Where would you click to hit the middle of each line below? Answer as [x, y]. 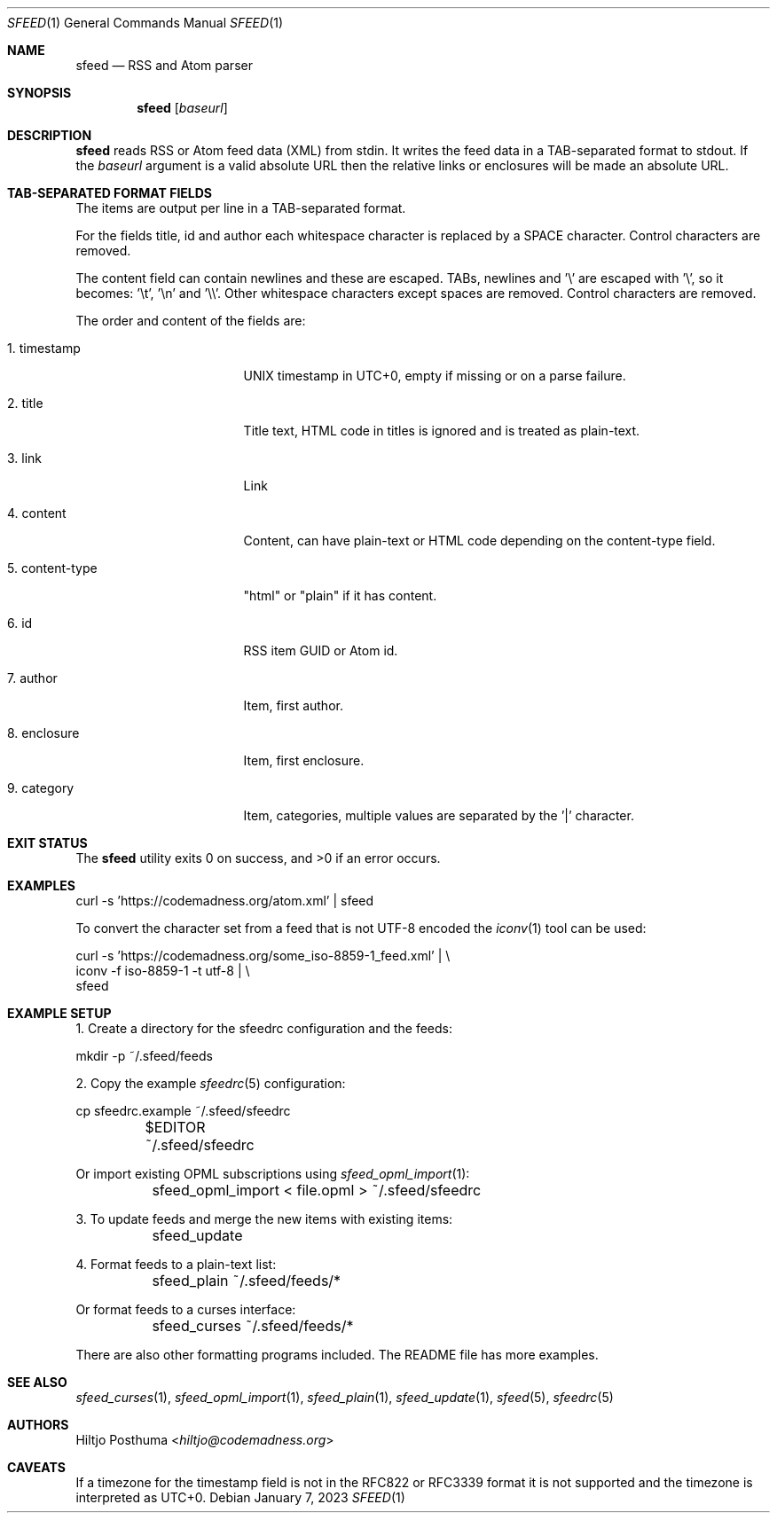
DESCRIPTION [50, 135]
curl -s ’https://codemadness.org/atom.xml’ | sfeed [225, 901]
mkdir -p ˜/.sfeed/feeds [144, 1056]
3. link [25, 458]
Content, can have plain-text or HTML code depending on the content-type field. [479, 541]
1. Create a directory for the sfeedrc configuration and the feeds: [264, 1028]
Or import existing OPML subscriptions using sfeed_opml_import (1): [273, 1174]
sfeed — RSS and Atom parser [164, 65]
